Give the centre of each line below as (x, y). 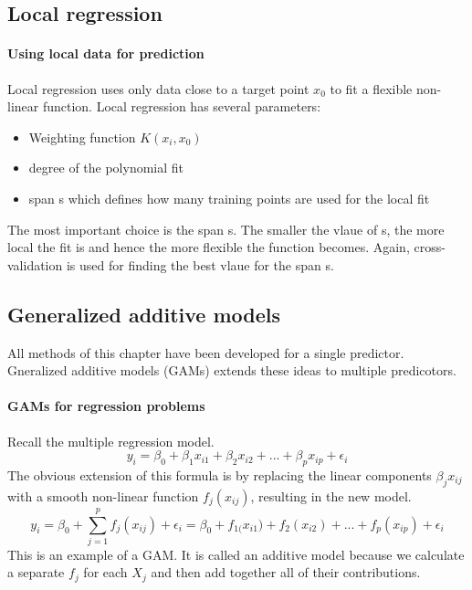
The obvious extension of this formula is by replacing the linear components (220, 474)
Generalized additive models (144, 314)
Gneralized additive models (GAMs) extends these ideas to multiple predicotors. (232, 370)
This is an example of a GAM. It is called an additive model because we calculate (236, 554)
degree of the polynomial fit (106, 168)
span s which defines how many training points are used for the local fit (229, 198)
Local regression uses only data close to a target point (158, 88)
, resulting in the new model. (331, 495)
